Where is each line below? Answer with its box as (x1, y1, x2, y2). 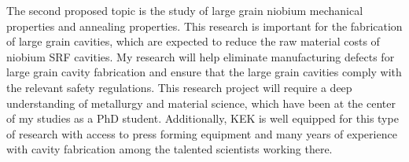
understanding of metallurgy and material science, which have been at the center (6, 94, 396, 111)
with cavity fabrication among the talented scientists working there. (6, 141, 333, 157)
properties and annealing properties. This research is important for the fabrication (6, 17, 403, 34)
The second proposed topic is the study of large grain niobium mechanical (6, 2, 363, 18)
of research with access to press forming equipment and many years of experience (6, 125, 397, 142)
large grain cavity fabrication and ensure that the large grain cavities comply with (6, 64, 402, 80)
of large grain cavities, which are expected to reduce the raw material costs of (6, 33, 380, 50)
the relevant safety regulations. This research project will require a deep (6, 79, 352, 95)
